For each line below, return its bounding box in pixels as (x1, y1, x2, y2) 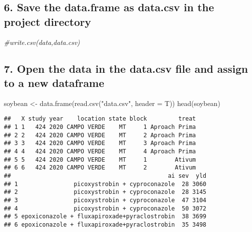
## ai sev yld (4, 172, 207, 179)
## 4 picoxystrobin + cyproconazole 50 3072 (4, 205, 207, 212)
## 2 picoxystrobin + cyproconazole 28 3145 (4, 189, 207, 196)
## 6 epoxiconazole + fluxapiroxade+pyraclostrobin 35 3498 (4, 221, 207, 228)
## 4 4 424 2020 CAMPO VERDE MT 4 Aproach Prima (4, 148, 196, 155)
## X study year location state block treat (4, 115, 196, 123)
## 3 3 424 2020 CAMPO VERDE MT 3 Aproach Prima (4, 140, 196, 147)
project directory (4, 14, 91, 29)
